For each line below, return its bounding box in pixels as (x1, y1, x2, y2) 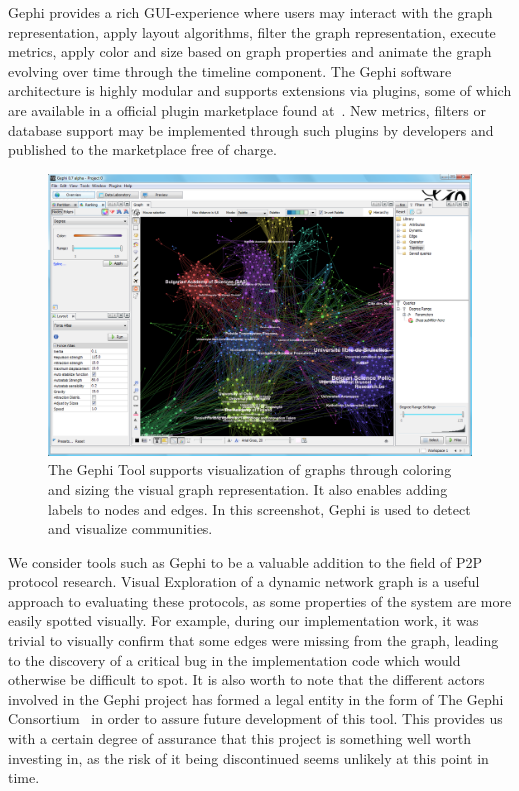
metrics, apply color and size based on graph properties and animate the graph (8, 41, 492, 62)
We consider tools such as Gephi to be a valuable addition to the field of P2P (8, 551, 483, 572)
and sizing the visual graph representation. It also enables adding (48, 478, 448, 499)
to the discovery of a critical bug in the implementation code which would (8, 649, 461, 670)
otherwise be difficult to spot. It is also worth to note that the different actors (8, 669, 485, 690)
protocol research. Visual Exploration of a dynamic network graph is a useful (8, 571, 480, 592)
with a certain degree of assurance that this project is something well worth (8, 728, 471, 749)
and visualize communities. (48, 518, 213, 539)
